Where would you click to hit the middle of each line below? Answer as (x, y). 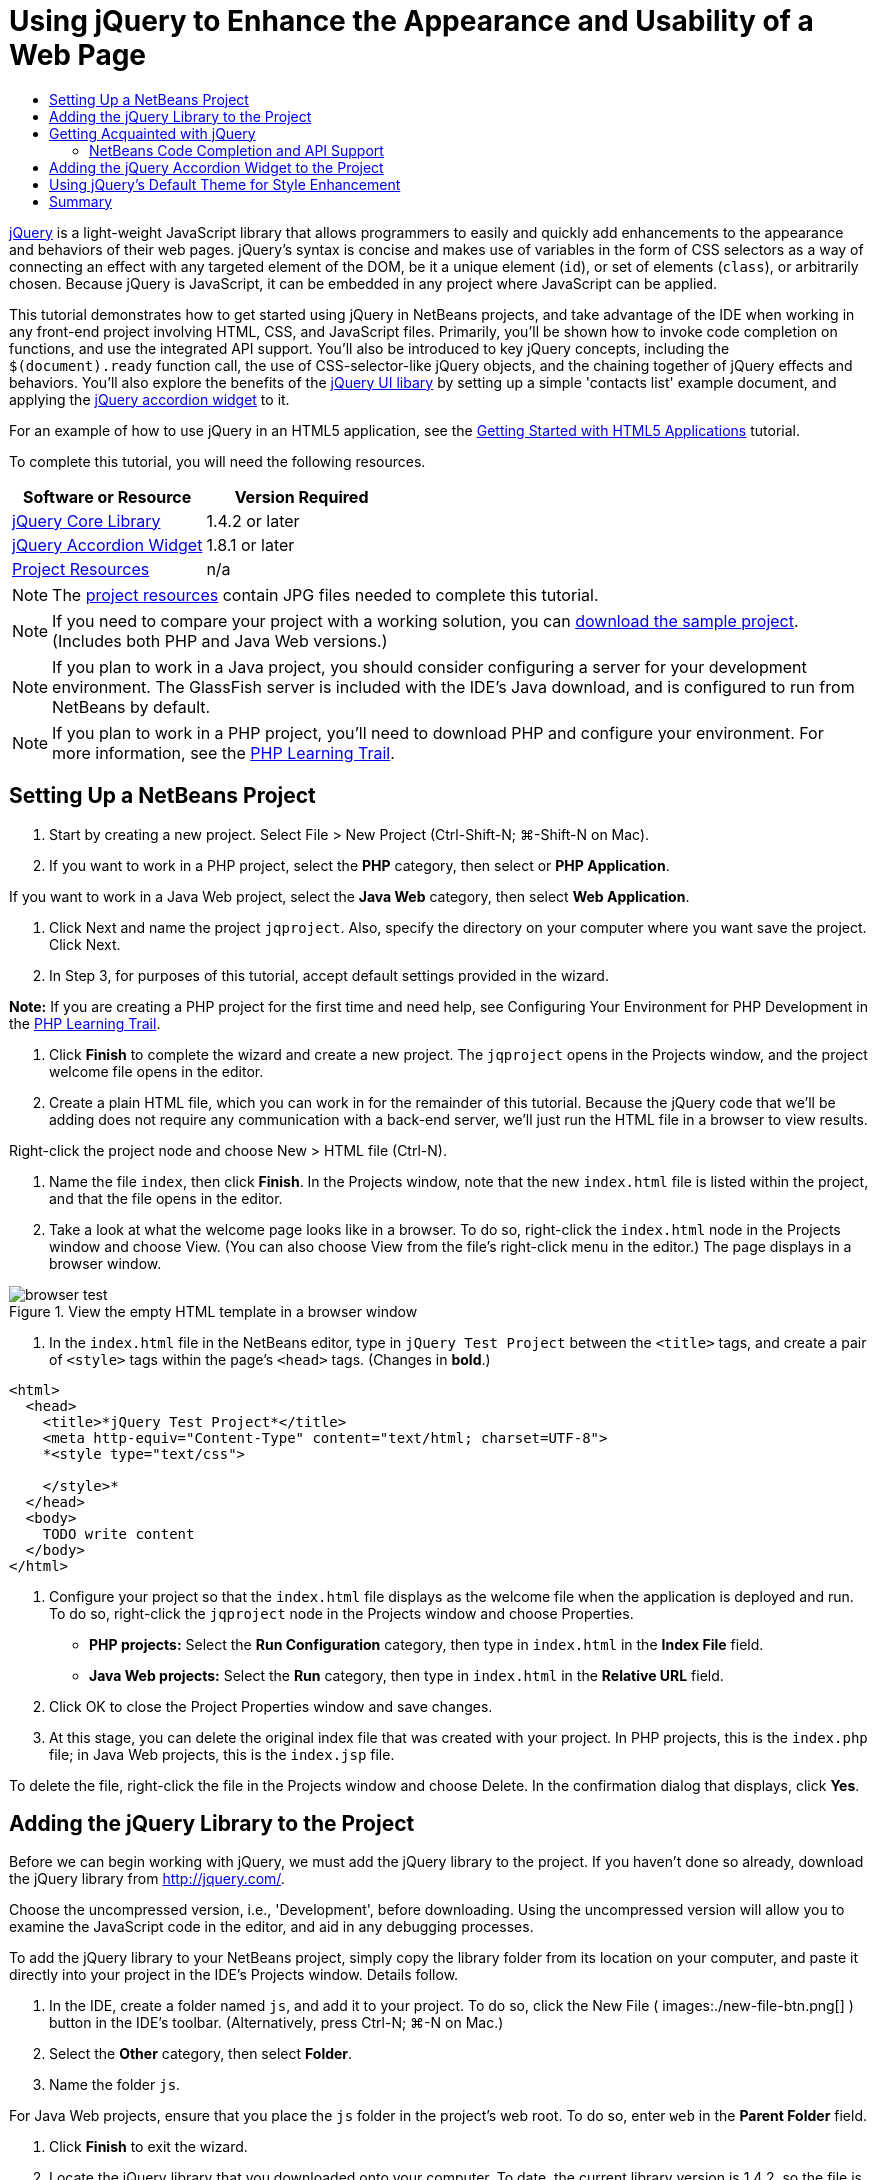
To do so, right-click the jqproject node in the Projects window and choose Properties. (341, 1613)
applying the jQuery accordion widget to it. (149, 399)
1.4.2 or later (253, 520)
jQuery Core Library (86, 520)
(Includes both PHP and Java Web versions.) (220, 640)
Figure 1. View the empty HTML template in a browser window (213, 1311)
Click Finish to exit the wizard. (148, 2147)
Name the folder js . (115, 2085)
